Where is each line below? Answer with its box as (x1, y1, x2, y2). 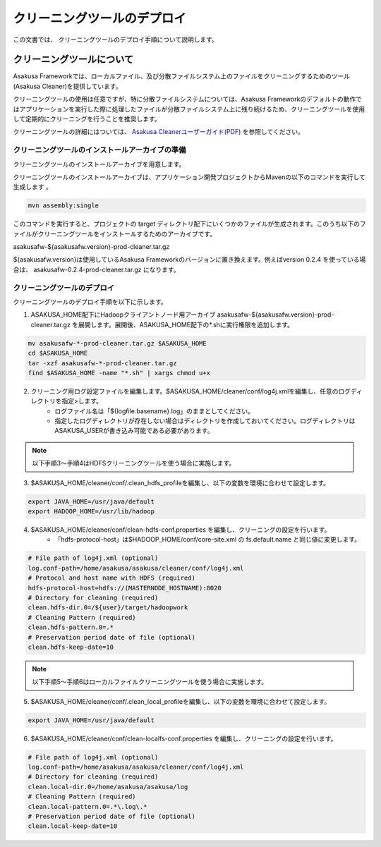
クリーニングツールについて (13, 54, 134, 66)
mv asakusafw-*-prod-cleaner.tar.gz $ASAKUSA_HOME (28, 339, 207, 347)
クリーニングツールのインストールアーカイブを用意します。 (13, 159, 186, 169)
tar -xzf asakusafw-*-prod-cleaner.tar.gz (28, 359, 177, 367)
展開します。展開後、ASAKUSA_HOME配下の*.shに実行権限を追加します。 (78, 320, 294, 329)
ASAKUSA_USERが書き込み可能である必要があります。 (54, 427, 214, 435)
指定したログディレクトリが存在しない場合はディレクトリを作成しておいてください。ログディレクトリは (54, 417, 356, 425)
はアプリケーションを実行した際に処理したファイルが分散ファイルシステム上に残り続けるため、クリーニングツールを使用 (13, 104, 365, 113)
